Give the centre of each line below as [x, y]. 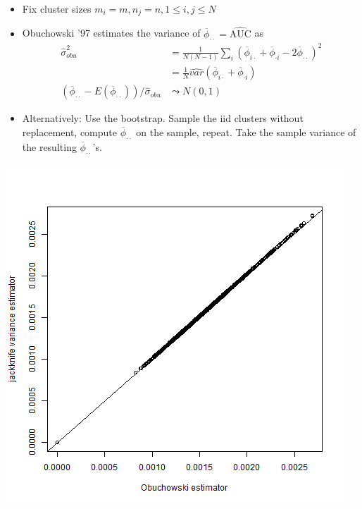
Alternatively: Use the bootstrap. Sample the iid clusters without [163, 118]
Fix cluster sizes [57, 8]
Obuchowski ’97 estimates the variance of [111, 33]
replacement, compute [69, 131]
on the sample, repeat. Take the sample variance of [246, 131]
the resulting [49, 146]
